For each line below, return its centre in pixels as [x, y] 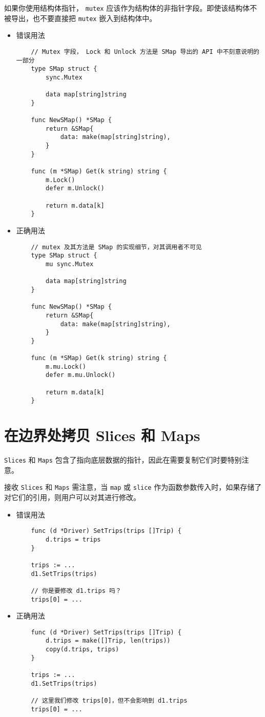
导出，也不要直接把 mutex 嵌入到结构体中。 [84, 18]
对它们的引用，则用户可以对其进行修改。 [72, 497]
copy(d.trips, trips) [83, 650]
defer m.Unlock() [75, 188]
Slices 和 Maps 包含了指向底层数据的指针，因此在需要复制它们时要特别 [123, 460]
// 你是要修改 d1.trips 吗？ [76, 591]
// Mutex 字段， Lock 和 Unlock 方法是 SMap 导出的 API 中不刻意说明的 [145, 52]
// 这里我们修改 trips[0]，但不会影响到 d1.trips [109, 701]
